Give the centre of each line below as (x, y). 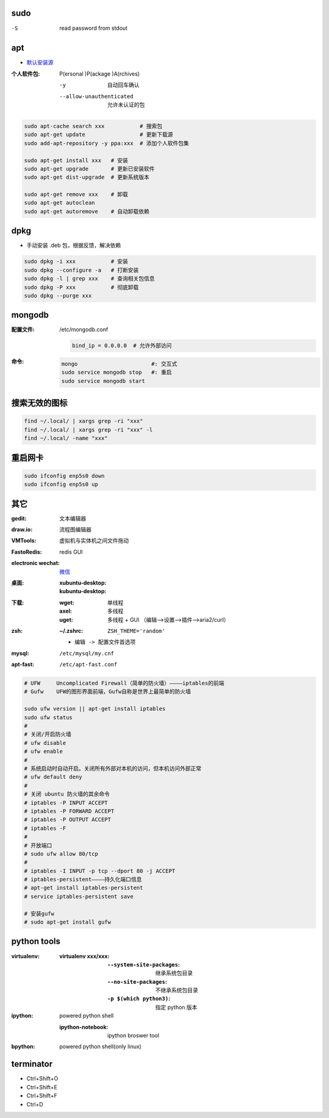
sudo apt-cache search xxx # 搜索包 (93, 126)
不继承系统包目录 (177, 990)
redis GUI (71, 552)
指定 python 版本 (176, 1007)
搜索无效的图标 (39, 403)
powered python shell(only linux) (101, 1047)
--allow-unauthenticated (96, 96)
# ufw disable (45, 743)
